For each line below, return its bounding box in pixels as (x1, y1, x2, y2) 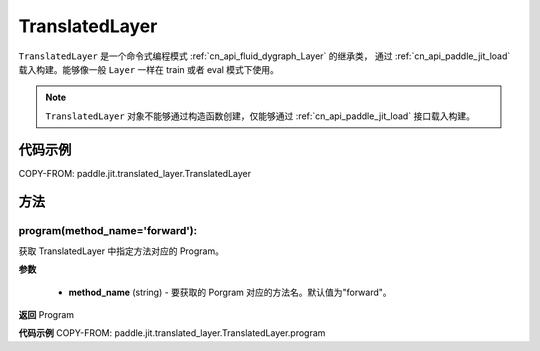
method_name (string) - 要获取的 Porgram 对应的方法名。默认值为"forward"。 (68, 286, 392, 298)
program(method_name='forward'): (18, 224, 198, 238)
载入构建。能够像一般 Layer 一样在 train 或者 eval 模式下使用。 (18, 63, 280, 75)
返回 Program (18, 308, 75, 320)
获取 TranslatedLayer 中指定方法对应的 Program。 (18, 245, 225, 257)
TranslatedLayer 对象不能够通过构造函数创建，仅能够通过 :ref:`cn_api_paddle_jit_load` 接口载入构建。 (45, 110, 475, 122)
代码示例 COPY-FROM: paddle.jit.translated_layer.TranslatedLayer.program (18, 327, 326, 339)
